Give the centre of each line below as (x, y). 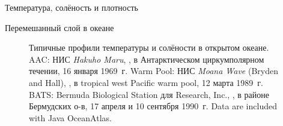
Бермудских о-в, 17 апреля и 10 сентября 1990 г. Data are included (153, 106)
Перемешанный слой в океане (59, 27)
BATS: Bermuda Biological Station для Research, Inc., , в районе (149, 94)
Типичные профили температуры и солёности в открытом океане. (149, 47)
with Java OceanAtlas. (70, 117)
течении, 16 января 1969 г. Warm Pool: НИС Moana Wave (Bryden (154, 71)
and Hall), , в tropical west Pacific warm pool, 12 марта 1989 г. (146, 82)
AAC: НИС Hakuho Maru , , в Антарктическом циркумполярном (147, 59)
